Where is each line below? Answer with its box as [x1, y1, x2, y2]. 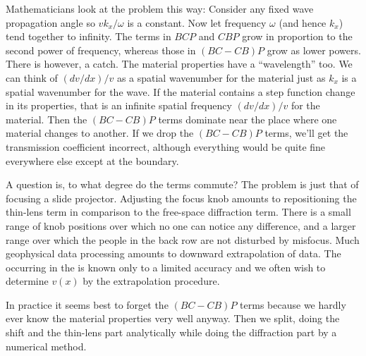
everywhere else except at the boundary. [6, 153, 179, 168]
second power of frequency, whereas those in [6, 42, 196, 57]
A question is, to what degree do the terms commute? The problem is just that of [6, 177, 359, 192]
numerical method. [6, 338, 87, 353]
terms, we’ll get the [264, 125, 348, 140]
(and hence [279, 15, 327, 30]
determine [6, 274, 49, 288]
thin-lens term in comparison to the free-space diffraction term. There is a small [6, 204, 351, 219]
